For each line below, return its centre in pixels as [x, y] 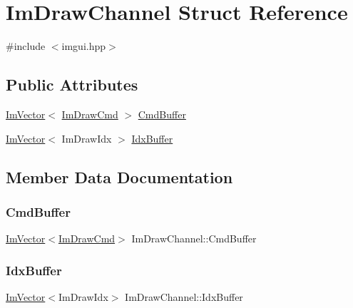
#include [26, 46]
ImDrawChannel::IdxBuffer [184, 296]
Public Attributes [72, 84]
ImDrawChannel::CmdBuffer [194, 238]
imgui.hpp [84, 46]
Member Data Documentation [119, 176]
